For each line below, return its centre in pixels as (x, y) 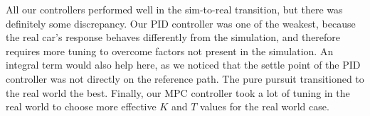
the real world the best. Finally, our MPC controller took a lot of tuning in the (178, 92)
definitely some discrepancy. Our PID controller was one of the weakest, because (181, 23)
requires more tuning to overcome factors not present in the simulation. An (170, 51)
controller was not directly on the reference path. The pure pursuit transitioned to (185, 78)
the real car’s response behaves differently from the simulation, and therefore (173, 37)
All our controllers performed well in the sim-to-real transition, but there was (174, 9)
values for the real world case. (265, 106)
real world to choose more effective (81, 106)
